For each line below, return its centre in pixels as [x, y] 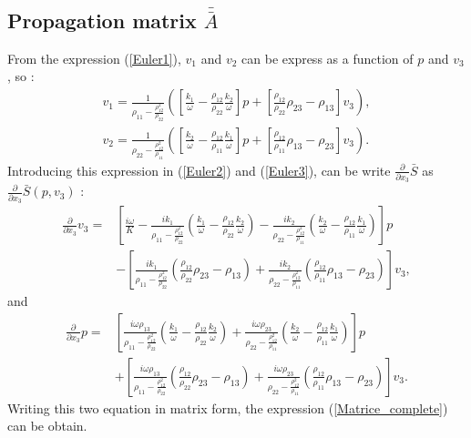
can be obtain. [47, 426]
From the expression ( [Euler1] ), [94, 58]
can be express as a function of [328, 58]
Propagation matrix [102, 20]
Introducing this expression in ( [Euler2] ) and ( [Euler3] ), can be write [199, 170]
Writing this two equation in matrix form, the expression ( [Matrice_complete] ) [228, 407]
